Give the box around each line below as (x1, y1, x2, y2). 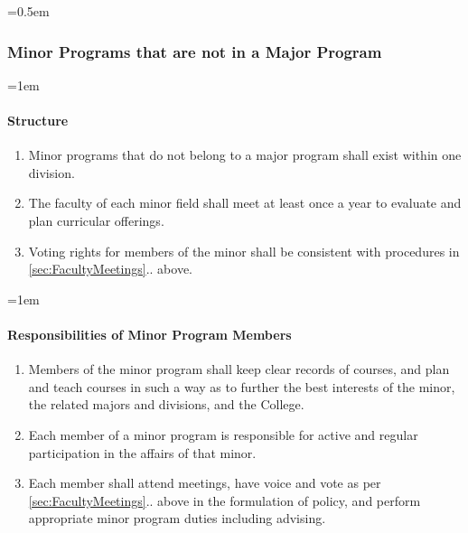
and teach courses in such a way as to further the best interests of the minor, (28, 377, 455, 396)
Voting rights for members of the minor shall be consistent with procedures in (28, 241, 460, 260)
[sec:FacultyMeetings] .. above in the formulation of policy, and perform (28, 491, 421, 510)
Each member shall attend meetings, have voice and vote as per (28, 473, 381, 492)
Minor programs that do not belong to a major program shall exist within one (28, 145, 462, 164)
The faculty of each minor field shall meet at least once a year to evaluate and (28, 193, 462, 212)
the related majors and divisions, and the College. (28, 395, 304, 414)
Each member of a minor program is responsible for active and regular (28, 425, 418, 444)
